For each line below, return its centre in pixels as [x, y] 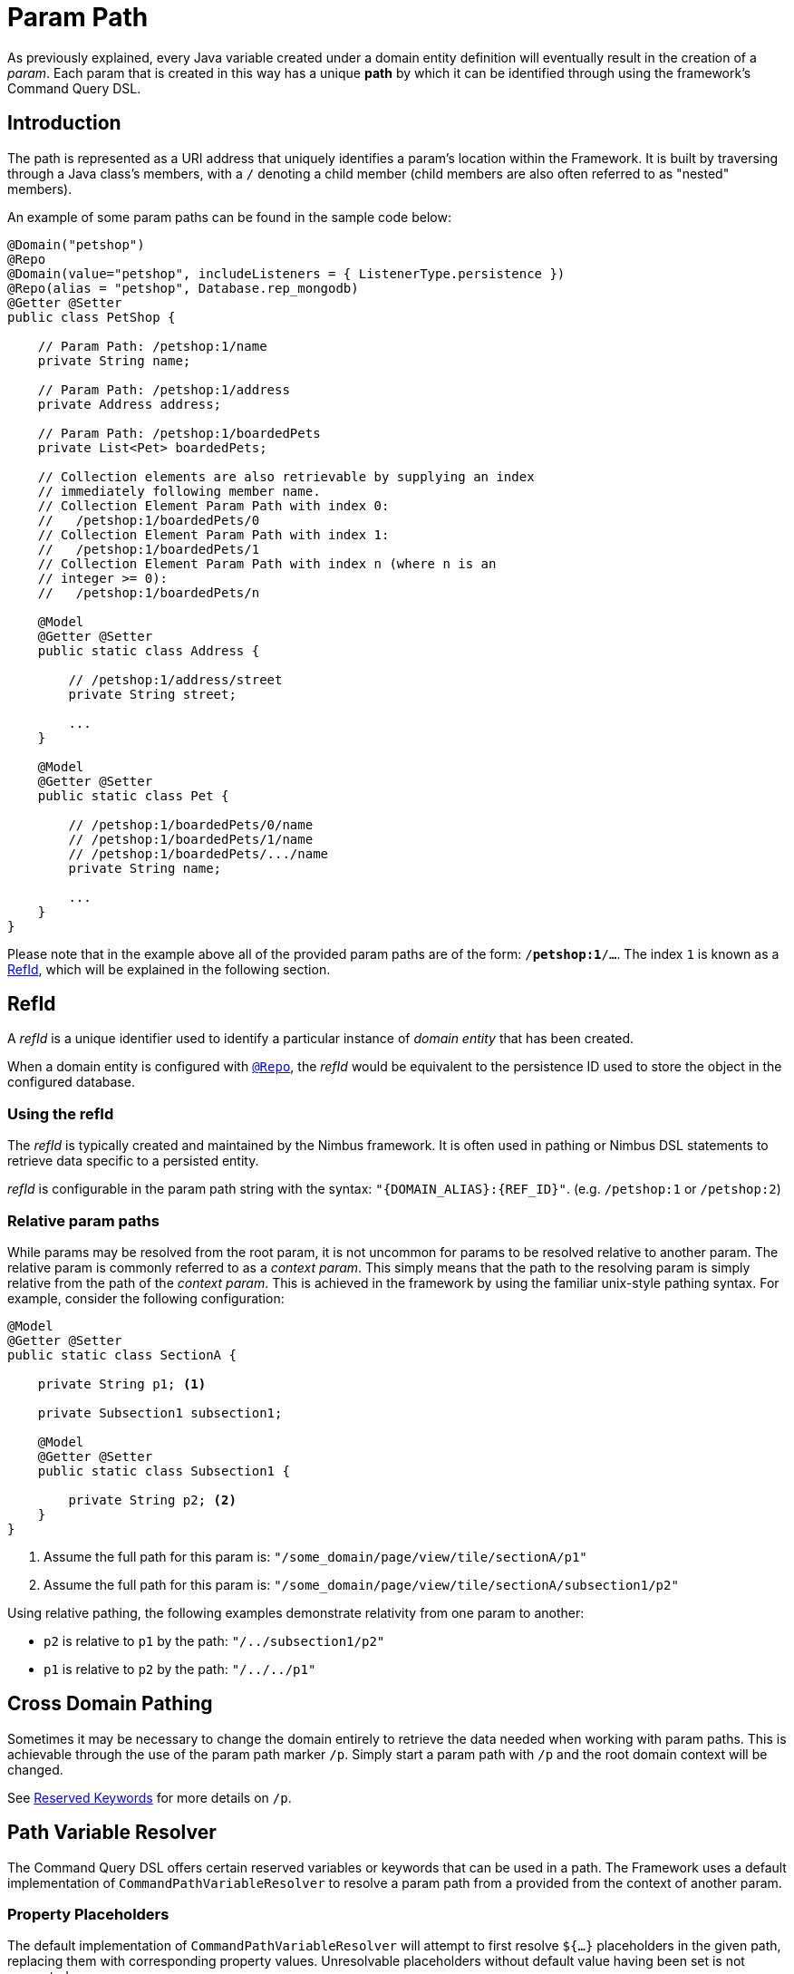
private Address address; [130, 404]
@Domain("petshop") [76, 244]
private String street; [152, 694]
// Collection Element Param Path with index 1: [213, 534]
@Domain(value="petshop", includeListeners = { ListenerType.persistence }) [286, 273]
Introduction [64, 123]
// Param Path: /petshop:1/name [152, 346]
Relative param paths [83, 1220]
